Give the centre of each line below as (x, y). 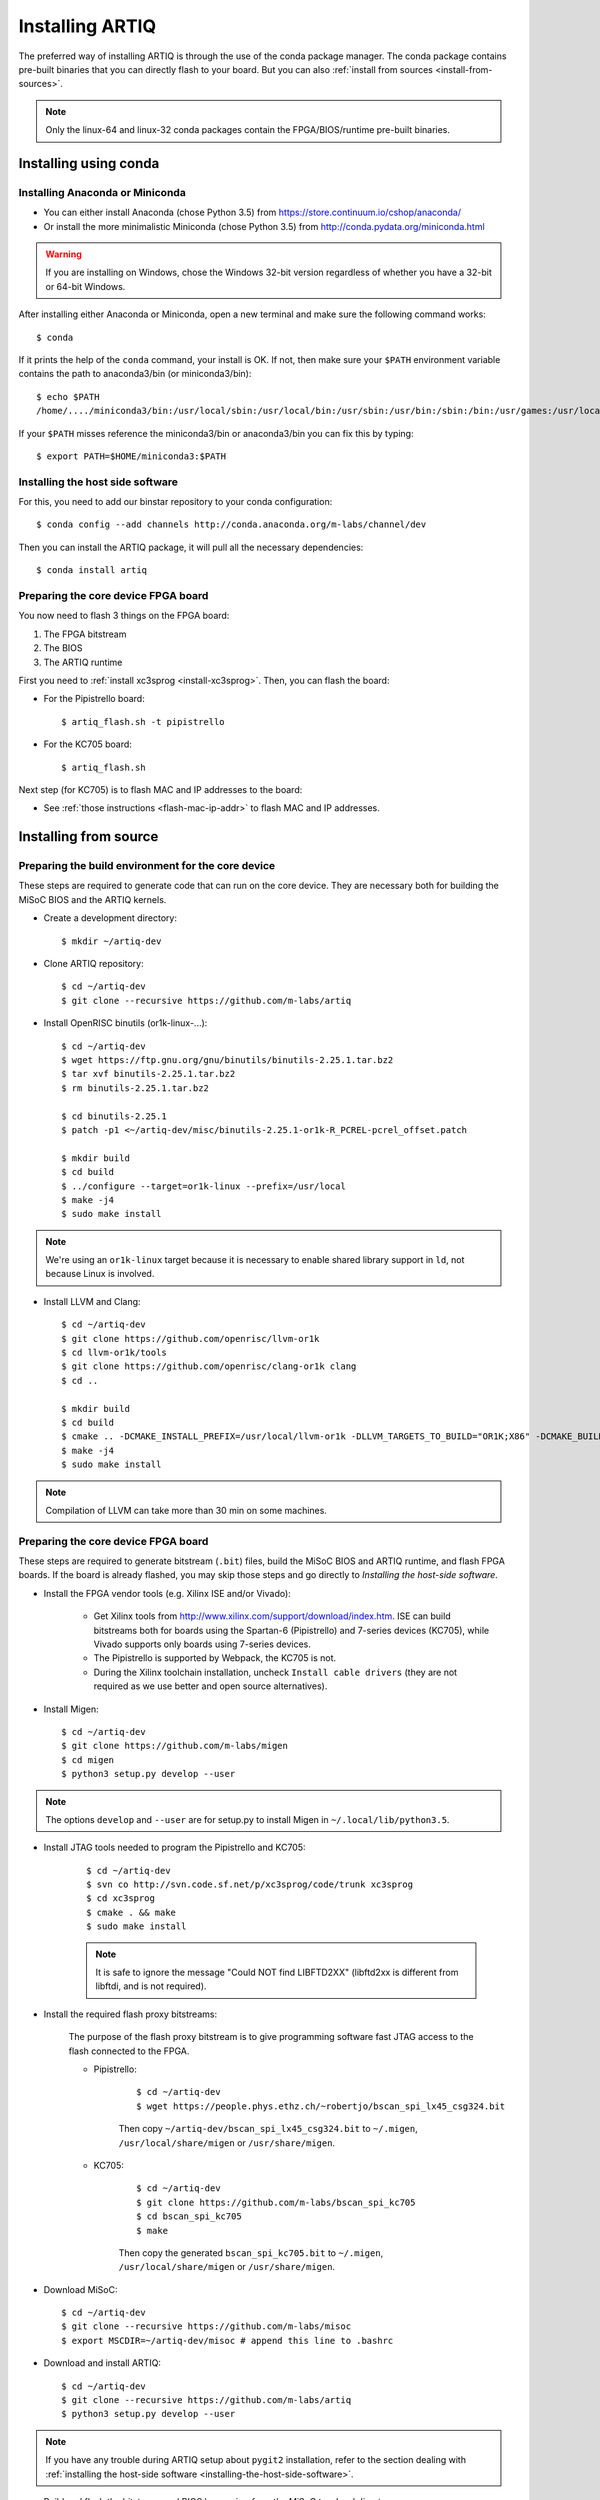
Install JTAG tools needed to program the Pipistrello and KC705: (174, 1847)
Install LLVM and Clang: (92, 1301)
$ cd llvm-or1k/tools (114, 1353)
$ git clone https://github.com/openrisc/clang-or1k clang (209, 1366)
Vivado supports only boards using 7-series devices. (202, 1644)
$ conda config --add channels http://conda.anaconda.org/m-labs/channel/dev (231, 524)
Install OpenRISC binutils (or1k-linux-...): (125, 1023)
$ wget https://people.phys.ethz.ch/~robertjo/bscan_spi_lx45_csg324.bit (321, 2106)
